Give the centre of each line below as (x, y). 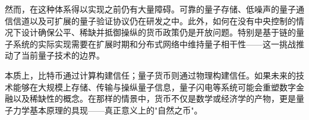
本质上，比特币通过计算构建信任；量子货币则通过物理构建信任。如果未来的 (150, 75)
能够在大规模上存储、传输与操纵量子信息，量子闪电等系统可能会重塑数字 (154, 87)
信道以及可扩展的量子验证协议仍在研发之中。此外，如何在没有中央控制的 (154, 20)
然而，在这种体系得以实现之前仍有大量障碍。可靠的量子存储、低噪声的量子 (150, 9)
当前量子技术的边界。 (63, 55)
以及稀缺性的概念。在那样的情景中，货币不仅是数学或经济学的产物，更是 (154, 98)
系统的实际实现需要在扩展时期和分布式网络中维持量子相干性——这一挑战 (154, 43)
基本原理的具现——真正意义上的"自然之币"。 (116, 110)
